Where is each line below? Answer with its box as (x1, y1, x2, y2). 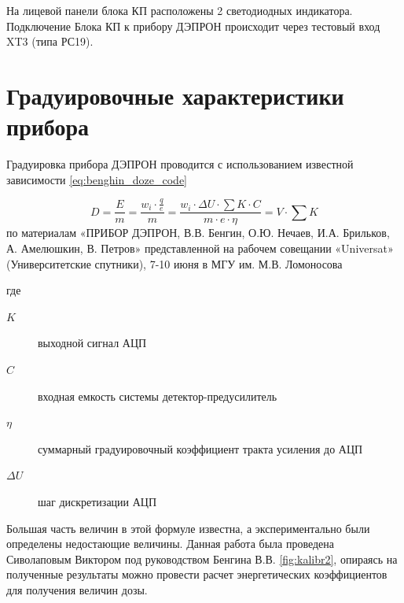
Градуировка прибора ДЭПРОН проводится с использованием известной (6, 156, 354, 172)
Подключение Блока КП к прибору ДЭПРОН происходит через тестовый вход (6, 17, 380, 34)
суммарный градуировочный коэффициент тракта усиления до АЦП (38, 440, 363, 457)
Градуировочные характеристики (6, 79, 344, 111)
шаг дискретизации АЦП (38, 493, 157, 509)
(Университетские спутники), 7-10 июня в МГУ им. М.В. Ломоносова (6, 255, 343, 272)
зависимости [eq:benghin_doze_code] (6, 171, 187, 187)
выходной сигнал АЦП (38, 335, 147, 351)
